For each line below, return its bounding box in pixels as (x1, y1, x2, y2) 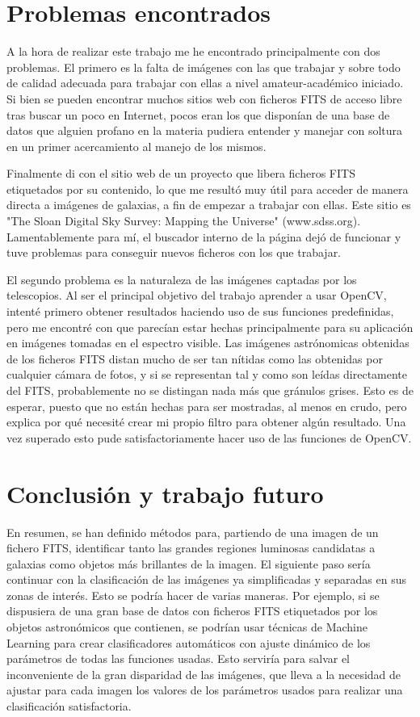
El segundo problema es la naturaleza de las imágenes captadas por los (6, 270, 357, 287)
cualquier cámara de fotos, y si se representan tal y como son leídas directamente (6, 366, 408, 383)
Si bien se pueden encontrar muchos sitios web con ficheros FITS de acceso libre (6, 90, 402, 107)
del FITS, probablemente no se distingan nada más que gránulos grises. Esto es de (6, 382, 414, 398)
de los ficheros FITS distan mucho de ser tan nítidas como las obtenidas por (6, 350, 383, 367)
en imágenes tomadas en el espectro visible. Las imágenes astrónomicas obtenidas (6, 334, 409, 351)
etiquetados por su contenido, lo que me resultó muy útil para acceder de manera (6, 180, 409, 197)
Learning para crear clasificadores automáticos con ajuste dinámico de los (6, 634, 371, 651)
